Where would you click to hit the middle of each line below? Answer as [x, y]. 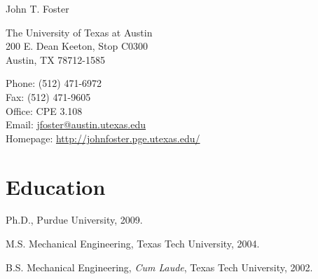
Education [56, 186]
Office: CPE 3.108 [44, 110]
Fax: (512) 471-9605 [48, 96]
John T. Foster [37, 8]
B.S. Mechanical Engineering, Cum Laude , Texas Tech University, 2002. [159, 267]
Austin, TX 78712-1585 [56, 59]
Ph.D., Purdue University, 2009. [74, 220]
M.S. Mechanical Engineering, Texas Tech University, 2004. [133, 244]
